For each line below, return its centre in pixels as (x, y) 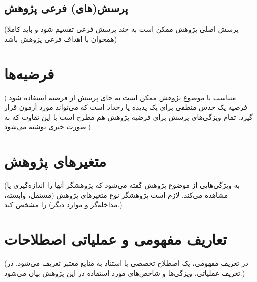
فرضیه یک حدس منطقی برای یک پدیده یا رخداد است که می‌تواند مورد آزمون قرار (126, 107)
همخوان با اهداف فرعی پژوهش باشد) (61, 39)
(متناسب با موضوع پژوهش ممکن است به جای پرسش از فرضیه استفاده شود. (120, 97)
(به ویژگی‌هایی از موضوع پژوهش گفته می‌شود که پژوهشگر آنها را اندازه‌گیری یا (122, 185)
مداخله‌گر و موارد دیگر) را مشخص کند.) (63, 205)
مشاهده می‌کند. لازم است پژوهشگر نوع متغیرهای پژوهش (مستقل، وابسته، (116, 195)
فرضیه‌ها (29, 73)
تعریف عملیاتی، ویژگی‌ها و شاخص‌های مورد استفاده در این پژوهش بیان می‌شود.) (125, 273)
